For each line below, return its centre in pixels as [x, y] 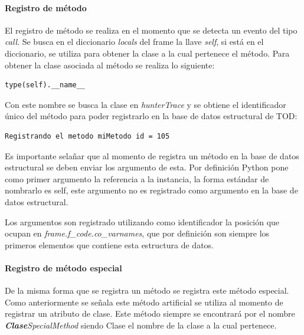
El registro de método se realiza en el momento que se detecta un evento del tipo [151, 30]
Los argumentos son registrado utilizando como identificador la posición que [142, 221]
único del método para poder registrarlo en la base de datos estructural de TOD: [151, 116]
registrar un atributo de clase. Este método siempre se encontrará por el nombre [150, 313]
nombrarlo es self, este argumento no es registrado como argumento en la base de [151, 190]
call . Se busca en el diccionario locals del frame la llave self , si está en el [134, 42]
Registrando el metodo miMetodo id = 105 [87, 136]
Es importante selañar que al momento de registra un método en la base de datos [152, 155]
